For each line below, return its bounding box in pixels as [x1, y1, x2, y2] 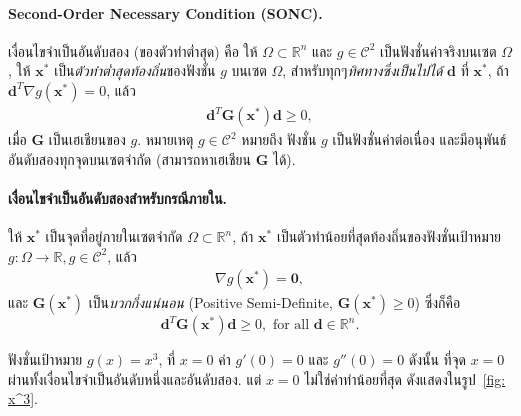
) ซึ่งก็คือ [414, 292, 461, 313]
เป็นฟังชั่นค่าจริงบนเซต [380, 40, 497, 61]
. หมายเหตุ [137, 129, 194, 150]
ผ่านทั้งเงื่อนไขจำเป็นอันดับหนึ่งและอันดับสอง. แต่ [8, 368, 262, 389]
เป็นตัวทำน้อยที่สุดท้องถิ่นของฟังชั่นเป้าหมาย [276, 226, 502, 246]
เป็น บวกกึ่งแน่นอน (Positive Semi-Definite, [88, 292, 333, 313]
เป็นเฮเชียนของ [48, 129, 126, 150]
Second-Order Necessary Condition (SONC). [8, 2, 323, 23]
